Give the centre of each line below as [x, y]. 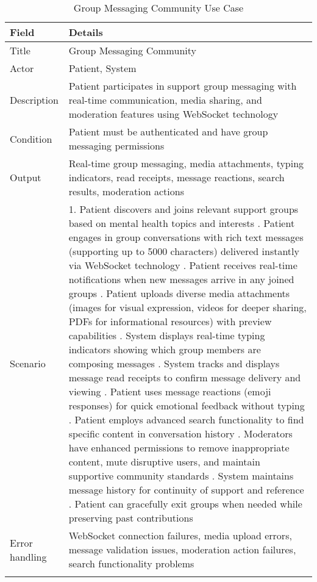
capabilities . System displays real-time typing [167, 335]
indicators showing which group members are [165, 349]
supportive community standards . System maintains [181, 476]
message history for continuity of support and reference [186, 490]
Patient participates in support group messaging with [183, 86]
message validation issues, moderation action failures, [182, 549]
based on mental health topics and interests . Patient [182, 223]
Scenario [28, 363]
